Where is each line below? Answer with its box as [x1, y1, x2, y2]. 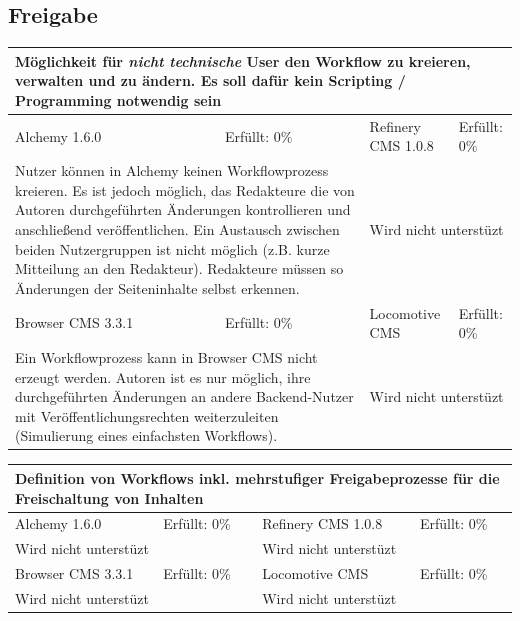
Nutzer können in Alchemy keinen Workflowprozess [15, 160, 329, 181]
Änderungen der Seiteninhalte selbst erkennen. [15, 277, 300, 298]
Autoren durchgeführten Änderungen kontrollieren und [15, 199, 351, 220]
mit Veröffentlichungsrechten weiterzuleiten [15, 405, 279, 426]
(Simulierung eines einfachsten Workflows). [15, 425, 278, 446]
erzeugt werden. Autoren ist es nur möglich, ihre [15, 366, 311, 387]
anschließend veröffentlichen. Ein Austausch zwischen [15, 218, 340, 239]
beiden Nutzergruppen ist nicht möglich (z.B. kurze [15, 238, 330, 259]
